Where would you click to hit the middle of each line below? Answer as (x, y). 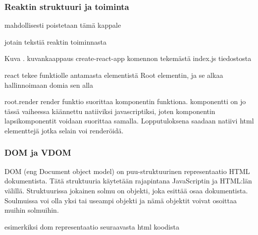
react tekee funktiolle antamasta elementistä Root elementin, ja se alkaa (114, 75)
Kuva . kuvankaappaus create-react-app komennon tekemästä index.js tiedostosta (128, 58)
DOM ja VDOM (38, 152)
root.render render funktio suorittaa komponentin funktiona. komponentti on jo (125, 101)
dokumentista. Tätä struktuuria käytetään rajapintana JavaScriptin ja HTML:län (128, 181)
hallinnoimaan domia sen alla (49, 85)
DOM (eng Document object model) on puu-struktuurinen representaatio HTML (127, 171)
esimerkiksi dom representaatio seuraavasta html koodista (92, 226)
